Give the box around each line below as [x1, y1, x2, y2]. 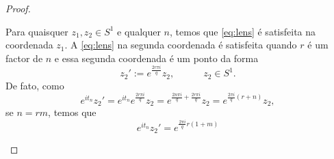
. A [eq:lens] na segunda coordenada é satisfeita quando [64, 38, 297, 52]
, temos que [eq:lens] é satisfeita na [170, 24, 316, 38]
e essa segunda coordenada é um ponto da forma [54, 50, 259, 65]
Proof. [5, 1, 31, 15]
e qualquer [117, 24, 161, 38]
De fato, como [5, 78, 64, 92]
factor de [5, 50, 43, 65]
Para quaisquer [5, 24, 68, 38]
